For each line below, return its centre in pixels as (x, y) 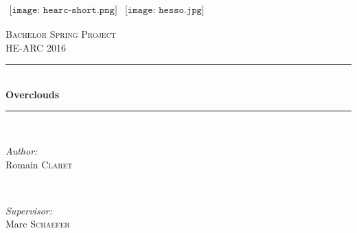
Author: (22, 151)
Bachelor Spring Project (61, 34)
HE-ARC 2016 (36, 47)
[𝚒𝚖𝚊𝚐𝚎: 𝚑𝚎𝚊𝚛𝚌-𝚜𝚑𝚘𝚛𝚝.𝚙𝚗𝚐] (63, 11)
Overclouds (33, 94)
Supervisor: (29, 210)
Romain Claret (39, 164)
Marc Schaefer (38, 224)
